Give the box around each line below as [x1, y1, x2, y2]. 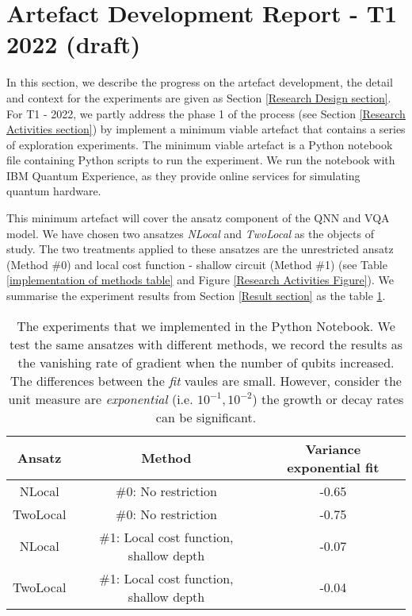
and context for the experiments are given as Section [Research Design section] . [6, 89, 391, 106]
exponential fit [287, 457, 380, 476]
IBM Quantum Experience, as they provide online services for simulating [6, 167, 360, 183]
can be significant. [155, 407, 257, 426]
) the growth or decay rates [252, 389, 404, 408]
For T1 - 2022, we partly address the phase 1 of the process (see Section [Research [6, 105, 406, 121]
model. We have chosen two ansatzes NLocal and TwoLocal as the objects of [6, 225, 374, 241]
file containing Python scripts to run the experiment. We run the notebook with [6, 152, 395, 168]
